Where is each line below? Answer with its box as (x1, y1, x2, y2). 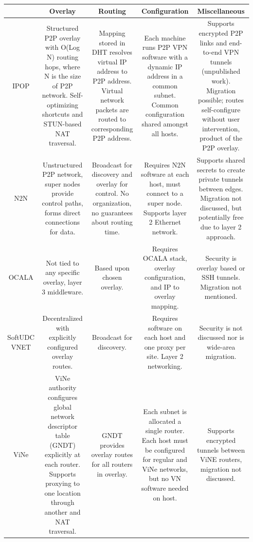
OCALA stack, (143, 253, 187, 263)
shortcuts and (42, 109, 83, 119)
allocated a (148, 416, 181, 426)
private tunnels (199, 174, 243, 184)
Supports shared (197, 154, 245, 165)
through (51, 497, 74, 507)
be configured (145, 444, 185, 455)
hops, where (45, 61, 80, 71)
